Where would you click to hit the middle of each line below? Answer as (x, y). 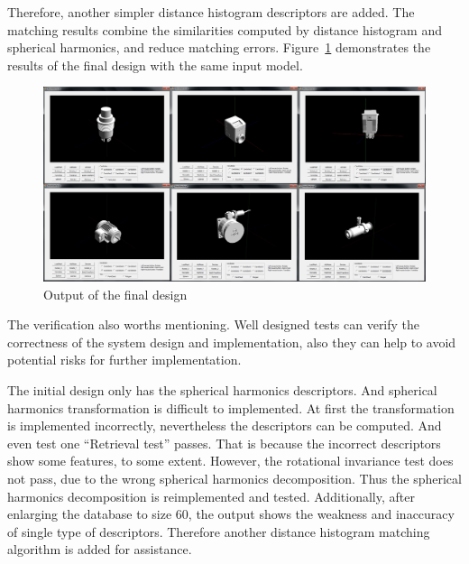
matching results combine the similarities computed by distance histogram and (225, 29)
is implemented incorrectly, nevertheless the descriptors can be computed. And (225, 425)
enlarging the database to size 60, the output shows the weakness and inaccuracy (231, 514)
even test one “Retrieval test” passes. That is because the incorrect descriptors (224, 443)
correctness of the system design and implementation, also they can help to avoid (232, 342)
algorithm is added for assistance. (100, 549)
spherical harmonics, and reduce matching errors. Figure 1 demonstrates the (219, 47)
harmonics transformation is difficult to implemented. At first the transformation (231, 407)
